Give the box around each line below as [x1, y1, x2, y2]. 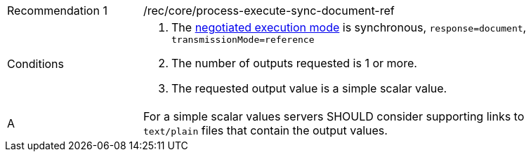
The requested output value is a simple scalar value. [171, 81, 447, 95]
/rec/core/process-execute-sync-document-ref [143, 4, 395, 18]
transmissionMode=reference [171, 34, 315, 45]
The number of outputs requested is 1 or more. [171, 56, 417, 70]
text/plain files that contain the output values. [143, 123, 388, 137]
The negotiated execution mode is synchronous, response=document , [171, 20, 527, 34]
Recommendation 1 [7, 4, 107, 18]
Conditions [7, 56, 65, 71]
